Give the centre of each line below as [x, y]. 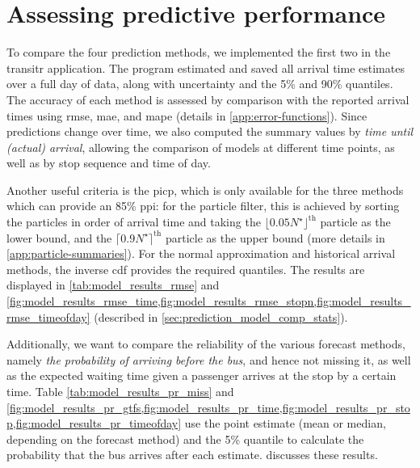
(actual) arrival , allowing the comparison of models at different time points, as [201, 147]
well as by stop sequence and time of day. [109, 163]
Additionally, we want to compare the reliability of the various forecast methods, [206, 344]
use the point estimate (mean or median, [285, 423]
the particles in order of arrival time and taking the [134, 222]
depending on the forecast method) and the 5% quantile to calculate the [185, 438]
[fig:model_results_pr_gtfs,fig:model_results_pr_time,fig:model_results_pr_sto [208, 407]
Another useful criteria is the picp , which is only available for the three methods [205, 190]
